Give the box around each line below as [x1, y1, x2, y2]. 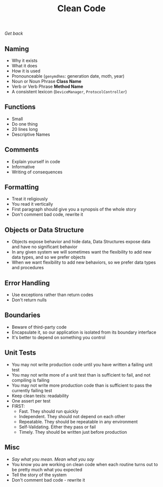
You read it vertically [11, 201, 53, 207]
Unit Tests [4, 349, 36, 357]
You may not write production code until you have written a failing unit [11, 361, 153, 367]
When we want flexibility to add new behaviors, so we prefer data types [11, 259, 156, 265]
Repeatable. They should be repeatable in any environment [19, 419, 138, 424]
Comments [4, 146, 39, 154]
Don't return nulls [11, 297, 47, 303]
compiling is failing [11, 377, 50, 383]
